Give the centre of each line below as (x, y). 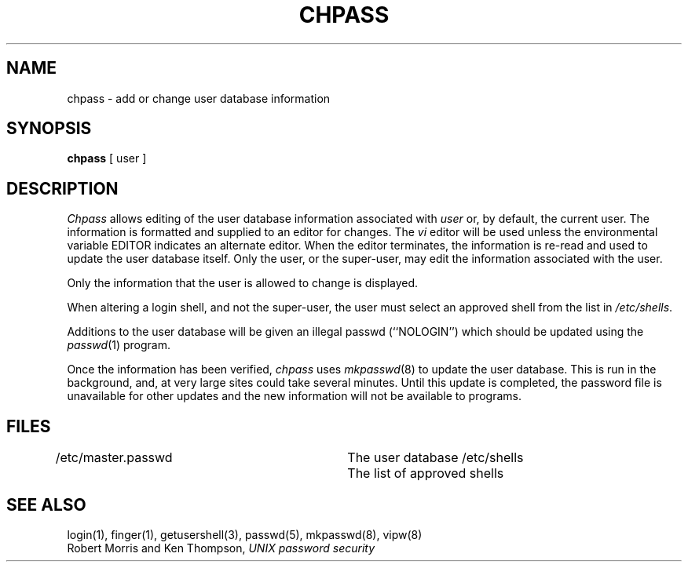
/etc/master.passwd (114, 458)
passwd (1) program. (119, 345)
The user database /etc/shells (435, 458)
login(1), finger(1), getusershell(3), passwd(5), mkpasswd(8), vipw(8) (245, 534)
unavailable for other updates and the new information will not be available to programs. (294, 396)
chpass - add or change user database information (199, 98)
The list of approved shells (426, 473)
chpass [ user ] (107, 158)
